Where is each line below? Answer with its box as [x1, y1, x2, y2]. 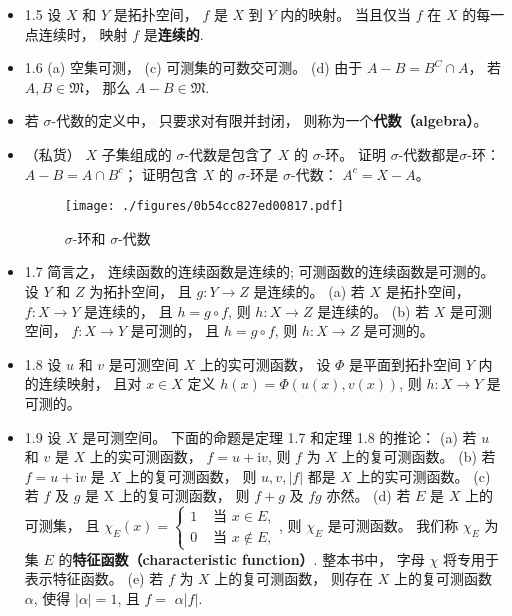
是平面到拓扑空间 [349, 353, 462, 374]
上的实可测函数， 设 [199, 353, 331, 374]
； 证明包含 [123, 163, 199, 184]
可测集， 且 [24, 515, 100, 536]
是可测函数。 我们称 [327, 515, 459, 536]
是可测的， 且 [130, 320, 220, 341]
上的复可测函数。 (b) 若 [341, 446, 496, 467]
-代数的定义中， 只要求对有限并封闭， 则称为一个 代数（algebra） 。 [51, 110, 488, 131]
